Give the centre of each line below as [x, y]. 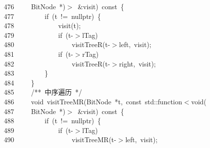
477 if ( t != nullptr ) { [53, 16]
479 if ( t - [39, 35]
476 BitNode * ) [35, 6]
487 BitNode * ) [35, 111]
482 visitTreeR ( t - [57, 63]
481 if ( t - [39, 54]
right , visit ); [137, 63]
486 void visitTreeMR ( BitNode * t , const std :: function [93, 101]
